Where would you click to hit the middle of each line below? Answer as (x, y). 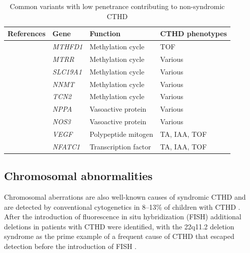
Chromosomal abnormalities (78, 176)
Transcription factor (120, 146)
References (27, 33)
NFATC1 (66, 146)
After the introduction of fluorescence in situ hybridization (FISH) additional (123, 217)
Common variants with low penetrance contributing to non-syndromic (117, 6)
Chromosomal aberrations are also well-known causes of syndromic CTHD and (125, 197)
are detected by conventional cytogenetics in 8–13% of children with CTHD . (122, 206)
